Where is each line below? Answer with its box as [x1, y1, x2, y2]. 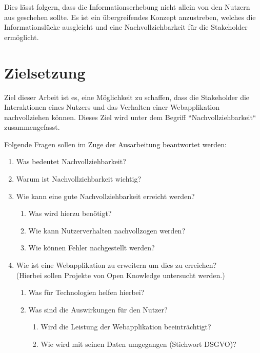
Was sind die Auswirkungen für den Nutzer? [28, 304, 168, 315]
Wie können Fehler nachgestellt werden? [28, 242, 155, 253]
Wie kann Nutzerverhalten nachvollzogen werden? [28, 225, 185, 236]
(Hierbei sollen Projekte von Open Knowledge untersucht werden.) [16, 269, 225, 280]
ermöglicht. [4, 31, 39, 42]
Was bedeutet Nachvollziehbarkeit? [16, 156, 126, 167]
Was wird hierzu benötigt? [28, 208, 112, 219]
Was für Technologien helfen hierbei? [28, 287, 145, 298]
